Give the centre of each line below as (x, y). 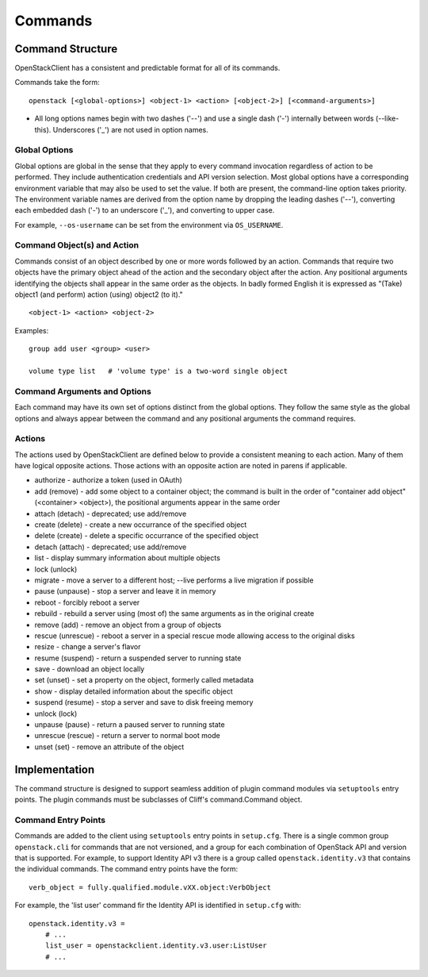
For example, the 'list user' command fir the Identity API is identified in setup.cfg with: (158, 906)
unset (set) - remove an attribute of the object (109, 747)
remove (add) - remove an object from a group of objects (128, 625)
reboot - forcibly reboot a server (87, 602)
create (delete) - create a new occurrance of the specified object (141, 525)
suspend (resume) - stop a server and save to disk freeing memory (144, 702)
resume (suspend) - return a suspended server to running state (138, 658)
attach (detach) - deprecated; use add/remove (111, 514)
